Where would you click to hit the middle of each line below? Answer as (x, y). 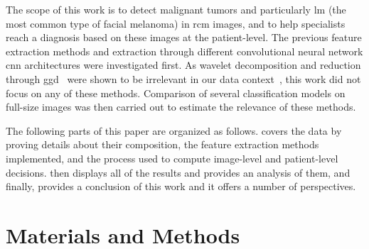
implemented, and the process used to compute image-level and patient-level (172, 158)
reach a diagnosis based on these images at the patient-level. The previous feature (184, 37)
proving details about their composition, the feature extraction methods (162, 144)
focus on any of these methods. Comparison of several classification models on (176, 93)
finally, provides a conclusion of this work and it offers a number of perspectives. (181, 186)
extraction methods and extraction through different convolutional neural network (184, 51)
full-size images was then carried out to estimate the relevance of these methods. (181, 107)
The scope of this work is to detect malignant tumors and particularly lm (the (176, 9)
